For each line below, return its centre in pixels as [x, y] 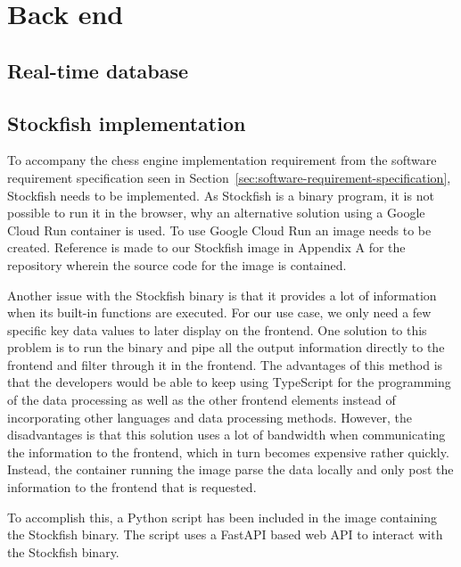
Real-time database [98, 70]
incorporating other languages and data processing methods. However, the [210, 417]
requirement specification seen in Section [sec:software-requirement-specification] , [229, 177]
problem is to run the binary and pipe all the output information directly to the [226, 347]
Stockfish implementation [127, 123]
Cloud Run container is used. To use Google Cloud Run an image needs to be [219, 230]
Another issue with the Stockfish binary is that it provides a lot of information [222, 295]
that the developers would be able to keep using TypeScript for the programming [229, 382]
